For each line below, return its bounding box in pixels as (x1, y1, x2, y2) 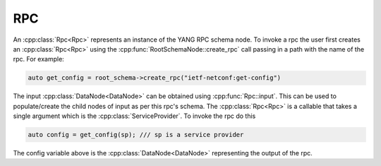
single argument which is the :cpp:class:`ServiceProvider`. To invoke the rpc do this (13, 112, 256, 120)
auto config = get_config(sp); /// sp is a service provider (28, 131, 244, 139)
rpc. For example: (13, 55, 65, 64)
